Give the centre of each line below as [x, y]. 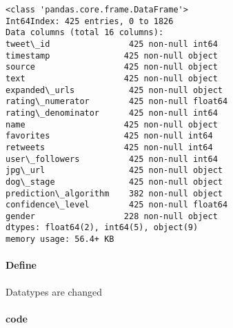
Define [21, 265]
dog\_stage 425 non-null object [114, 182]
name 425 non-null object [112, 124]
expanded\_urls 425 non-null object [114, 90]
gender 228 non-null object [112, 216]
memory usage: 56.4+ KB [60, 239]
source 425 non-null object [112, 67]
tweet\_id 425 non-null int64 [112, 44]
